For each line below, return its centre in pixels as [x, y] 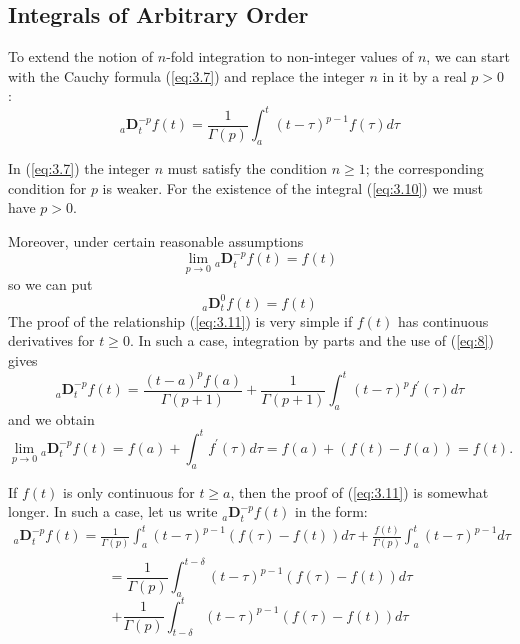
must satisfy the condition [247, 168]
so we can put [50, 283]
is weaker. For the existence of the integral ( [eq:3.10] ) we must [293, 187]
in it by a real [424, 75]
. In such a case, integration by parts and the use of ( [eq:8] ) [311, 340]
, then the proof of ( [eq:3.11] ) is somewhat [359, 491]
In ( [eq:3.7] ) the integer [79, 168]
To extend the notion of [81, 56]
